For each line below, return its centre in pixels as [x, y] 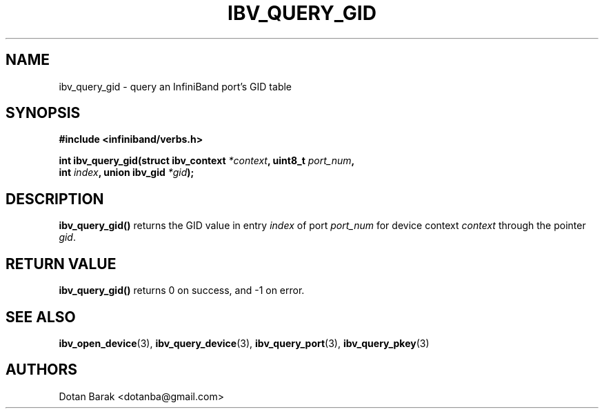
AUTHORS [42, 370]
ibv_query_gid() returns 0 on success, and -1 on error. [182, 290]
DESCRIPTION [55, 199]
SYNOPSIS [43, 113]
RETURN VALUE [61, 264]
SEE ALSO [41, 317]
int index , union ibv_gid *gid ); [127, 172]
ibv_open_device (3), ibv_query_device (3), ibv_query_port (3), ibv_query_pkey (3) [244, 343]
